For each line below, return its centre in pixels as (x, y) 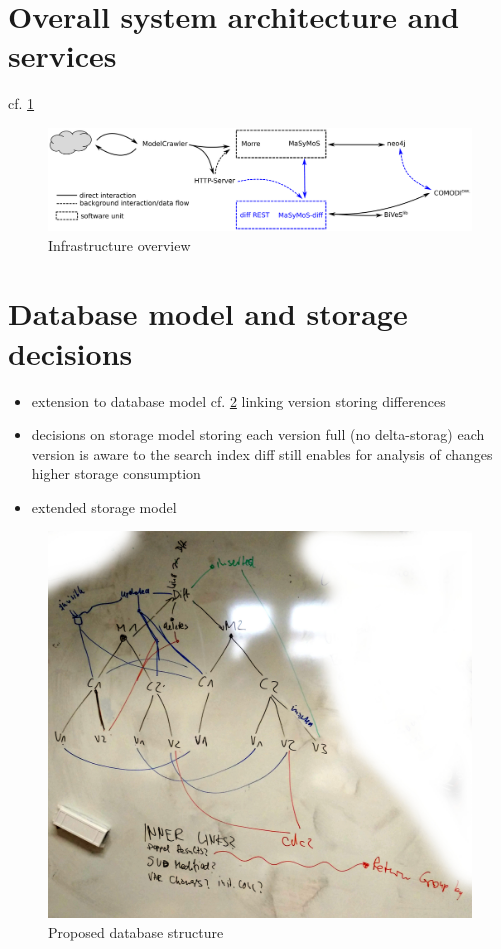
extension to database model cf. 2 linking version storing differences (238, 400)
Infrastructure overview (119, 244)
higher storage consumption (116, 473)
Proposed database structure (136, 931)
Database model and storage (208, 313)
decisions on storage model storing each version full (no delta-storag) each (258, 434)
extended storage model (104, 506)
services (62, 55)
